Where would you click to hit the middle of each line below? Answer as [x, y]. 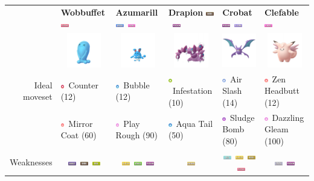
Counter [83, 84]
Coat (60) [78, 135]
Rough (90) [137, 135]
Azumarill [137, 12]
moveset [38, 97]
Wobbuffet [83, 12]
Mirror [81, 123]
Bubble [136, 84]
